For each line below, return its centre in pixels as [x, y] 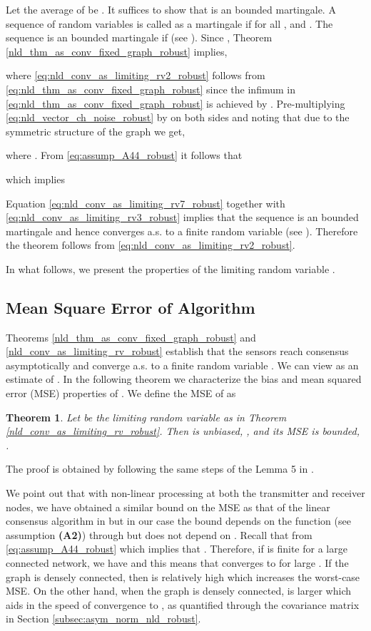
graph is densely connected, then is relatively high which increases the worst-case [183, 576]
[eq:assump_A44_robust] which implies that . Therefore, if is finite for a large [177, 549]
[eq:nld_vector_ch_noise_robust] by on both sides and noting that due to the [178, 117]
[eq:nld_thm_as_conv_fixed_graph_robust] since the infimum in [151, 89]
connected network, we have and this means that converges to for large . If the [177, 563]
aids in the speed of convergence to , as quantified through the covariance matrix [183, 604]
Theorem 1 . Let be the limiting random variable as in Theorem [146, 417]
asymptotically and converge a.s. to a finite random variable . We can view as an [182, 365]
